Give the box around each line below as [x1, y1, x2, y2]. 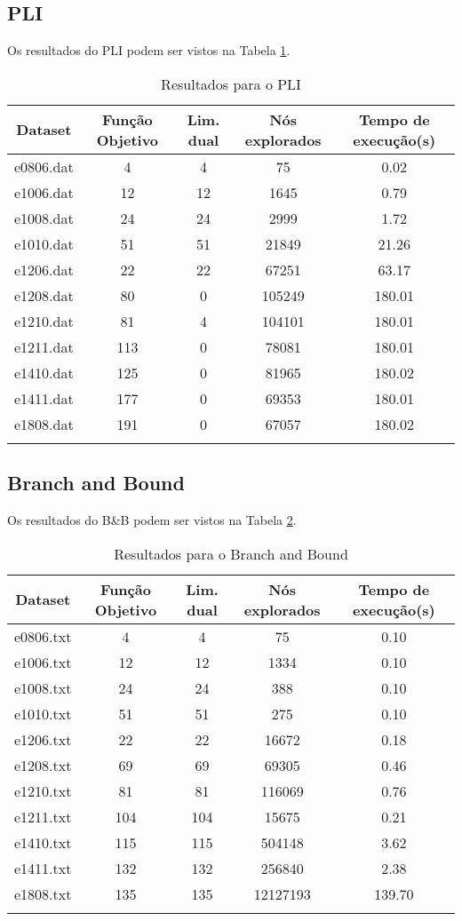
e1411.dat [14, 387, 74, 409]
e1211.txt [14, 806, 72, 827]
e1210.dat [14, 310, 74, 331]
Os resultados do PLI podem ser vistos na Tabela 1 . [7, 41, 291, 60]
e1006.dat [14, 181, 74, 202]
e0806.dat [14, 155, 74, 177]
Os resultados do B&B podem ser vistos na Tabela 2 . [7, 511, 297, 528]
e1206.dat [14, 258, 74, 280]
